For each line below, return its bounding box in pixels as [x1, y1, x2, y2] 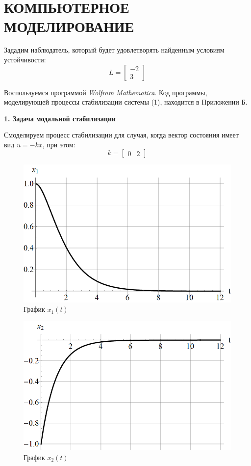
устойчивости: [4, 54, 46, 64]
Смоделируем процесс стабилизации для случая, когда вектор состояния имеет [4, 130, 239, 140]
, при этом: [42, 139, 75, 149]
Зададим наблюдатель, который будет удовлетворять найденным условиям [4, 45, 225, 55]
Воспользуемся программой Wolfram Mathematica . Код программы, [4, 87, 207, 97]
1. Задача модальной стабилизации [4, 113, 116, 123]
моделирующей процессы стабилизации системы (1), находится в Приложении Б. [4, 97, 248, 107]
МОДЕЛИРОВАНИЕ [4, 16, 134, 36]
